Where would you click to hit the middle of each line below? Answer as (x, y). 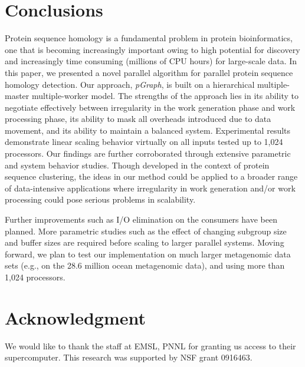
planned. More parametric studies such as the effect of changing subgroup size (146, 231)
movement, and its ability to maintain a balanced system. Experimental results (148, 130)
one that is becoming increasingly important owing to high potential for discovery (152, 49)
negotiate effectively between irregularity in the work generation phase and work (150, 107)
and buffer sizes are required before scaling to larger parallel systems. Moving (145, 242)
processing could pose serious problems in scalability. (100, 199)
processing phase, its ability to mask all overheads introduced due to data (138, 119)
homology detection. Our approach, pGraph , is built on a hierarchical (130, 84)
